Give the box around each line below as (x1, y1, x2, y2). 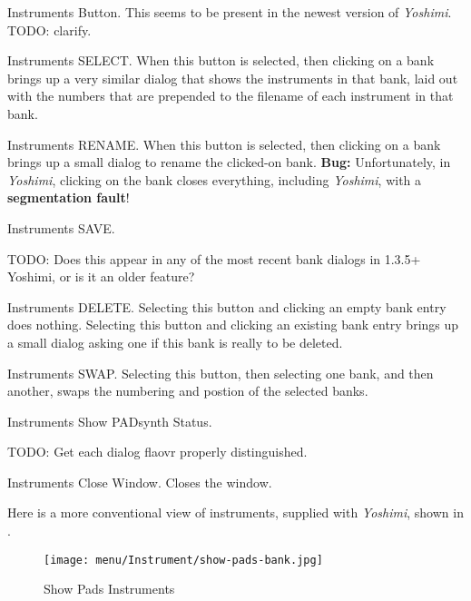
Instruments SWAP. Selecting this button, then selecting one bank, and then (7, 363, 434, 382)
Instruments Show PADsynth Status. (7, 411, 212, 430)
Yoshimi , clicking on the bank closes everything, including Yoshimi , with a (7, 170, 422, 189)
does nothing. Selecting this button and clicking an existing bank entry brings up (7, 315, 459, 334)
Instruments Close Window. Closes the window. (7, 472, 272, 491)
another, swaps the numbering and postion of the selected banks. (7, 381, 368, 400)
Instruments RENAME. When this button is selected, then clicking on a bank (7, 134, 441, 153)
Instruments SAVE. (7, 218, 115, 237)
